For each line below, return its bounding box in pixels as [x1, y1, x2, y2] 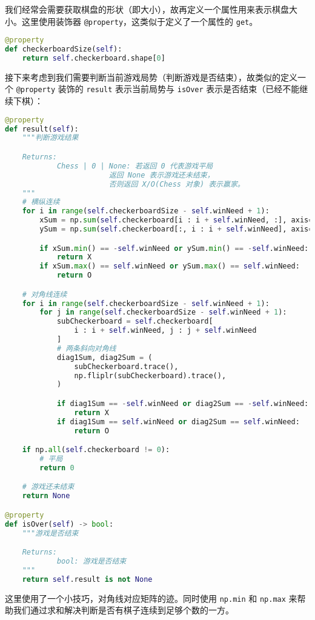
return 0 [39, 463, 75, 472]
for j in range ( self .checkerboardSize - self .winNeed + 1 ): [39, 308, 287, 317]
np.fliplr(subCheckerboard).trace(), [74, 371, 227, 380]
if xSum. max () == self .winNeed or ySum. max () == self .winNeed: [39, 262, 300, 271]
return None [22, 492, 70, 501]
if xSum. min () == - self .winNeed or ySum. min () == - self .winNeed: [39, 244, 309, 253]
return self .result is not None [22, 575, 153, 584]
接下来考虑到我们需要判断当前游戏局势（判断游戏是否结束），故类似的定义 [5, 70, 297, 83]
